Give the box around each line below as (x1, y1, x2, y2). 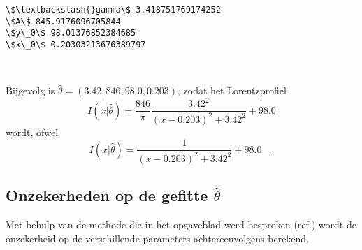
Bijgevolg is (6, 83, 55, 98)
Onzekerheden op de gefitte (6, 184, 208, 206)
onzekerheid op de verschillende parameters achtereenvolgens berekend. (6, 230, 310, 245)
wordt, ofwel (6, 124, 59, 139)
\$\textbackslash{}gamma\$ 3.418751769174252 (6, 5, 221, 15)
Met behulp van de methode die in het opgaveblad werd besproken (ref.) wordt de (6, 216, 356, 231)
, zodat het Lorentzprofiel (178, 83, 287, 98)
